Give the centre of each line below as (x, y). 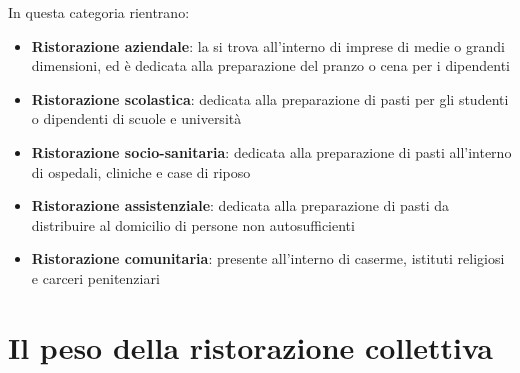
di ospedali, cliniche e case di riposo (141, 171)
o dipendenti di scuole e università (136, 118)
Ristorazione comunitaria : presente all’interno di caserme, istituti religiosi (268, 258)
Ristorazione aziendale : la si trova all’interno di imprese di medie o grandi (268, 45)
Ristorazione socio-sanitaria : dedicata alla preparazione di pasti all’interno (271, 151)
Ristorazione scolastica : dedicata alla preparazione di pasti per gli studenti (270, 98)
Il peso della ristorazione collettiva (250, 346)
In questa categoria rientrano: (99, 12)
